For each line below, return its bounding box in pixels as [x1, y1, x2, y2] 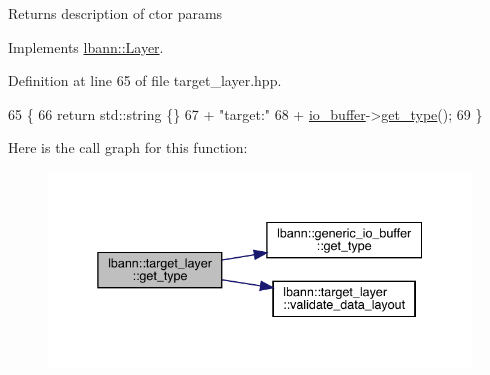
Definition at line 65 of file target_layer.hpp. [8, 70, 282, 91]
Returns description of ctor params [8, 3, 223, 23]
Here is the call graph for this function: [8, 137, 248, 158]
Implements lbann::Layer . [8, 36, 164, 57]
